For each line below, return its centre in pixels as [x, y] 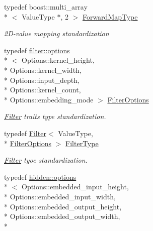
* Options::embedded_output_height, [63, 206]
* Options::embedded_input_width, [60, 196]
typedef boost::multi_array [46, 7]
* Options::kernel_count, [43, 90]
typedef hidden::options [40, 177]
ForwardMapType [110, 16]
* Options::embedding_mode [49, 99]
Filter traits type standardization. [55, 116]
